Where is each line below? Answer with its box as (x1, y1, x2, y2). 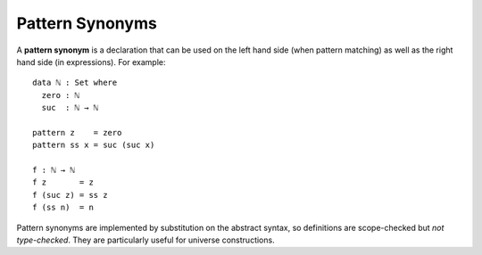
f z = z (32, 177, 94, 187)
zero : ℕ (41, 90, 80, 100)
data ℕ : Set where (32, 78, 118, 88)
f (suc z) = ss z (32, 190, 108, 200)
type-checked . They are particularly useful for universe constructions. (16, 234, 276, 245)
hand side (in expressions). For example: (16, 56, 166, 67)
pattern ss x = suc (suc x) (32, 140, 155, 151)
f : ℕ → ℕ (32, 165, 75, 176)
